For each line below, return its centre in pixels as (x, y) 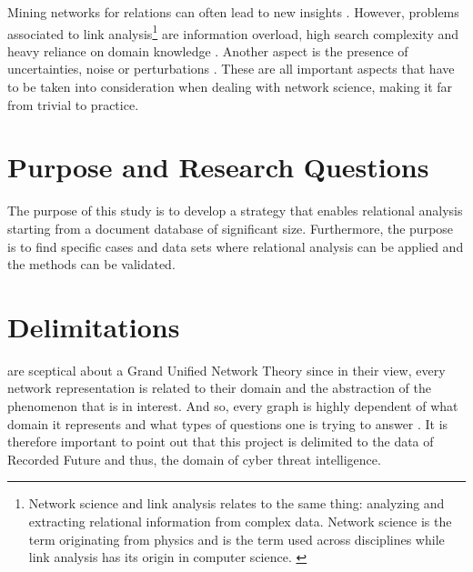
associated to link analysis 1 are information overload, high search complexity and (233, 32)
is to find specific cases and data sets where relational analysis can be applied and (236, 246)
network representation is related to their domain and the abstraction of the (219, 388)
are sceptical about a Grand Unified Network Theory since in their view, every (226, 370)
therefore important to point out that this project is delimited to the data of (221, 442)
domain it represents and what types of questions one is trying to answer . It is (228, 423)
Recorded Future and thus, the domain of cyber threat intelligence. (194, 459)
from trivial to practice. (73, 104)
